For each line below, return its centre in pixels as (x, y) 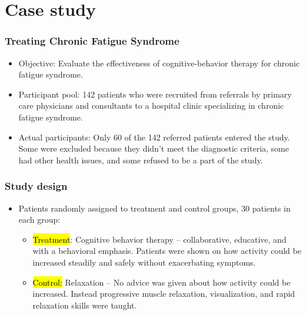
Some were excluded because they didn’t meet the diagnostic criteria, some (154, 148)
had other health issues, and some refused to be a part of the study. (141, 160)
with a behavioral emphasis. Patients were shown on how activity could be (167, 251)
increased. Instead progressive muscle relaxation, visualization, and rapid (164, 294)
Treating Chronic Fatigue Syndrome (92, 41)
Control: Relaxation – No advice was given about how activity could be (162, 282)
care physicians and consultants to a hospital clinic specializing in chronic (151, 105)
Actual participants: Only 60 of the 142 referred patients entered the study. (154, 137)
